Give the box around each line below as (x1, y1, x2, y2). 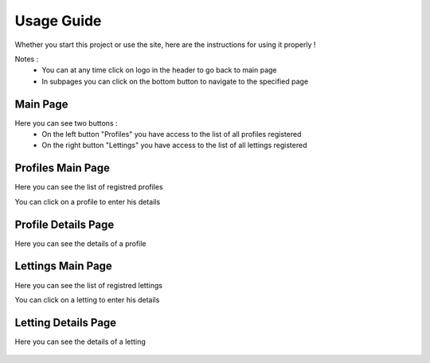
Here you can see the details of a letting (14, 337, 147, 346)
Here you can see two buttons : (14, 118, 118, 127)
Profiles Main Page (14, 162, 111, 175)
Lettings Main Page (14, 260, 113, 273)
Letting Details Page (14, 315, 117, 330)
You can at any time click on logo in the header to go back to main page (41, 65, 278, 75)
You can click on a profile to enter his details (14, 197, 161, 206)
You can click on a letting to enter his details (14, 295, 160, 304)
